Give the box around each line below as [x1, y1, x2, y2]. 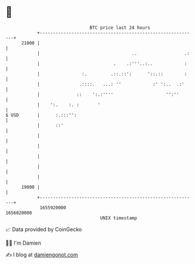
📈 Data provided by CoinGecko [5, 226, 82, 233]
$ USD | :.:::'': [5, 112, 77, 118]
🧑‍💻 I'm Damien [5, 239, 42, 246]
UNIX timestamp [100, 215, 137, 221]
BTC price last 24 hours [89, 25, 150, 31]
